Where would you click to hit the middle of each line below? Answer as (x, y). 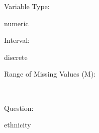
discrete (16, 57)
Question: (19, 108)
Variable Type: (27, 6)
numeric (16, 23)
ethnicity (18, 125)
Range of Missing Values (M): (50, 74)
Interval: (17, 40)
